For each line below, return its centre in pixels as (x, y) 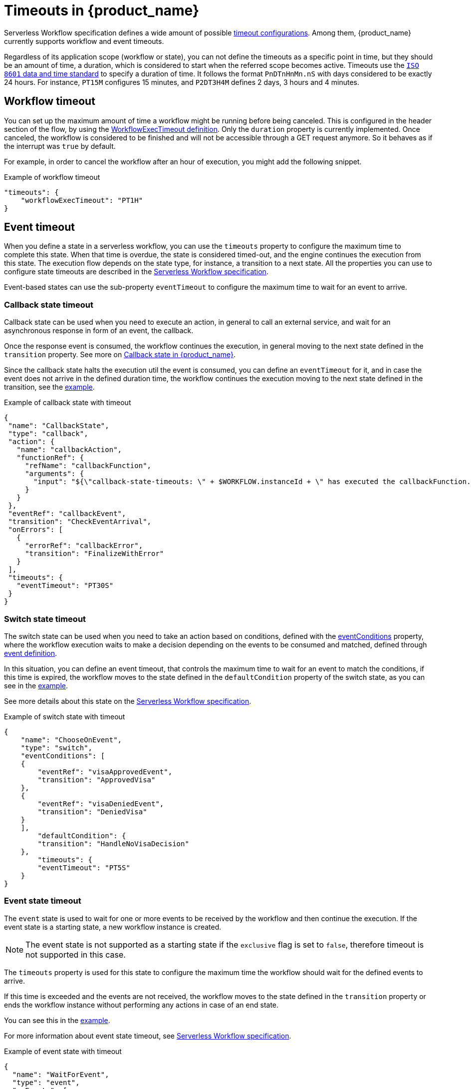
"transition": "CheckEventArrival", (80, 522)
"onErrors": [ (36, 530)
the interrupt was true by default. (60, 146)
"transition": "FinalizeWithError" (95, 554)
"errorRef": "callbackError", (84, 546)
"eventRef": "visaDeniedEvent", (101, 804)
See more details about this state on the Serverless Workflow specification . (128, 701)
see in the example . (36, 685)
